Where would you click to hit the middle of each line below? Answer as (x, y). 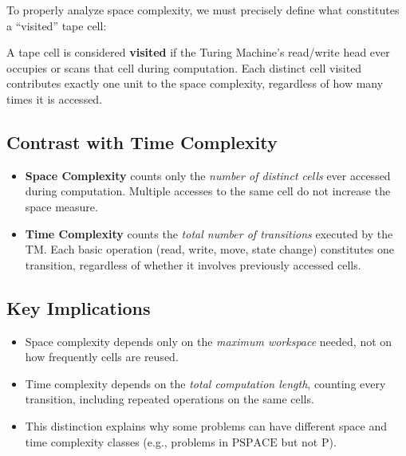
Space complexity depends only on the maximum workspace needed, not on (209, 341)
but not (300, 441)
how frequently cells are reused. (102, 357)
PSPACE (254, 443)
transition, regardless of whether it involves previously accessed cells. (193, 264)
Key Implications (79, 307)
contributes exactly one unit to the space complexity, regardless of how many (195, 83)
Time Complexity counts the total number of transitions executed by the (209, 233)
